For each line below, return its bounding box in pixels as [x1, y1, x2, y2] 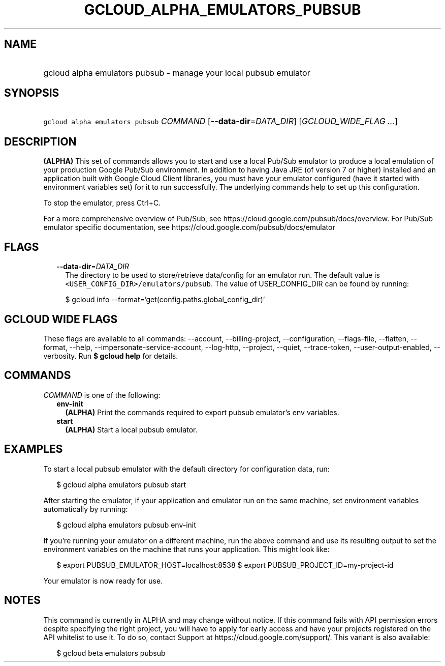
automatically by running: [43, 504, 128, 513]
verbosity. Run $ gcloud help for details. [43, 351, 178, 360]
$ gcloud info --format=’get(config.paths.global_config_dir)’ [65, 295, 265, 304]
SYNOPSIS [4, 86, 59, 100]
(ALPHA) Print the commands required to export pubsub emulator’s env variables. [65, 408, 339, 417]
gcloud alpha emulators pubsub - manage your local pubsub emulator [43, 67, 310, 78]
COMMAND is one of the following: [43, 390, 161, 399]
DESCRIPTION [4, 135, 77, 148]
